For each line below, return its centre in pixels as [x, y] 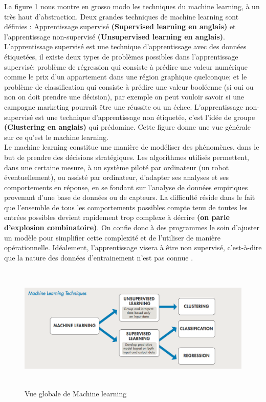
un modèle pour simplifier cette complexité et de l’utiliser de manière [113, 237]
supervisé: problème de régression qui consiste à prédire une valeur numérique [126, 66]
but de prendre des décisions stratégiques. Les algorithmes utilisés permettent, [127, 157]
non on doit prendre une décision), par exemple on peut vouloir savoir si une [124, 97]
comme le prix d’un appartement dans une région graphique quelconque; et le [126, 77]
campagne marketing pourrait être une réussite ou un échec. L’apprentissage [124, 106]
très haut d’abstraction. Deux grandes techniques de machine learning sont [121, 16]
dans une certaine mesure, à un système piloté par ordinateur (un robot [117, 167]
